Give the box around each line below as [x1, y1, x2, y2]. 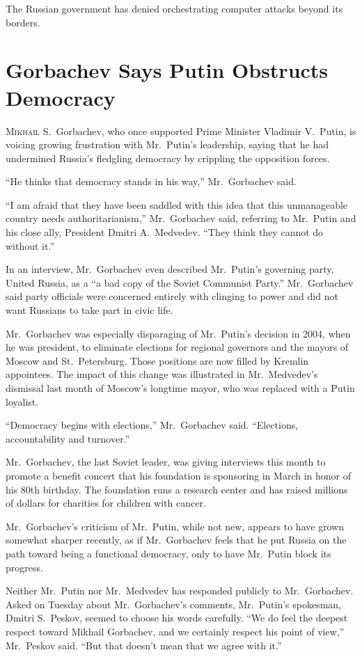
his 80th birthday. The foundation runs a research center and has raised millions [6, 482, 348, 496]
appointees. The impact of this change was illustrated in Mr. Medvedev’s [6, 367, 318, 381]
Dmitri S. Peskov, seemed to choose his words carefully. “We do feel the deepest [6, 610, 348, 625]
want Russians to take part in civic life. [6, 303, 173, 317]
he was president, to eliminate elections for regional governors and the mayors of [6, 340, 349, 354]
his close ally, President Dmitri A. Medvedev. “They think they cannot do [6, 225, 324, 239]
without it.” [6, 238, 55, 253]
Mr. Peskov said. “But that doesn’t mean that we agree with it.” [6, 638, 282, 652]
